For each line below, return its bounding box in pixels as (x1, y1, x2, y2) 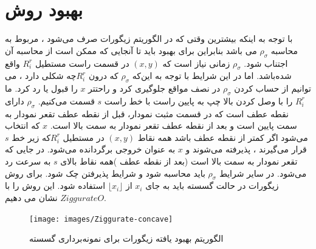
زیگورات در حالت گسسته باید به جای (145, 179, 279, 192)
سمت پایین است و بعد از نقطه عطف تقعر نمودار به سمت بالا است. (50, 119, 297, 132)
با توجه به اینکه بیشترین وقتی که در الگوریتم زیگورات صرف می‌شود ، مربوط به (5, 32, 293, 45)
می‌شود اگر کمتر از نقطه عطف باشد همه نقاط (137, 131, 308, 143)
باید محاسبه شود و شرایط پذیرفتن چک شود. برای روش (5, 166, 205, 179)
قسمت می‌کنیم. (38, 94, 95, 107)
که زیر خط (12, 131, 51, 143)
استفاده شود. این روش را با (5, 179, 106, 192)
